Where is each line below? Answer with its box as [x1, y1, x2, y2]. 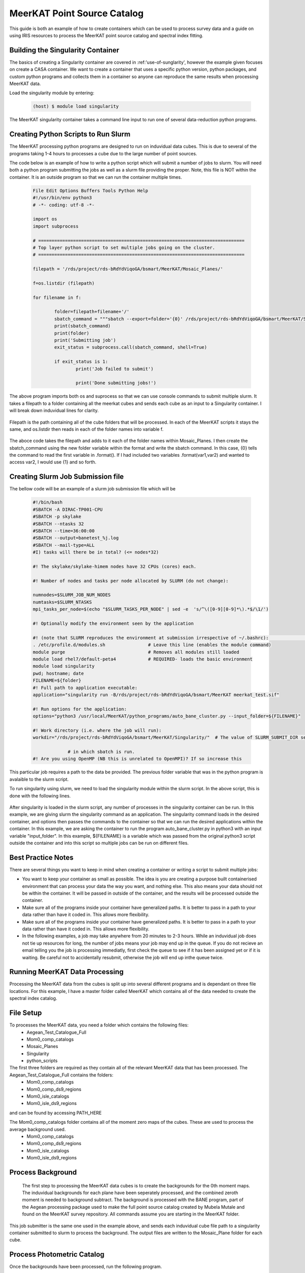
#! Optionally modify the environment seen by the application [33, 621, 194, 626]
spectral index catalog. [9, 995, 57, 1002]
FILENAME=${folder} [33, 678, 81, 683]
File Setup [9, 1009, 42, 1017]
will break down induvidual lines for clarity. [9, 407, 99, 413]
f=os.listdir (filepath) [33, 280, 95, 286]
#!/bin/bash [33, 500, 63, 505]
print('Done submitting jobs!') [75, 380, 157, 386]
